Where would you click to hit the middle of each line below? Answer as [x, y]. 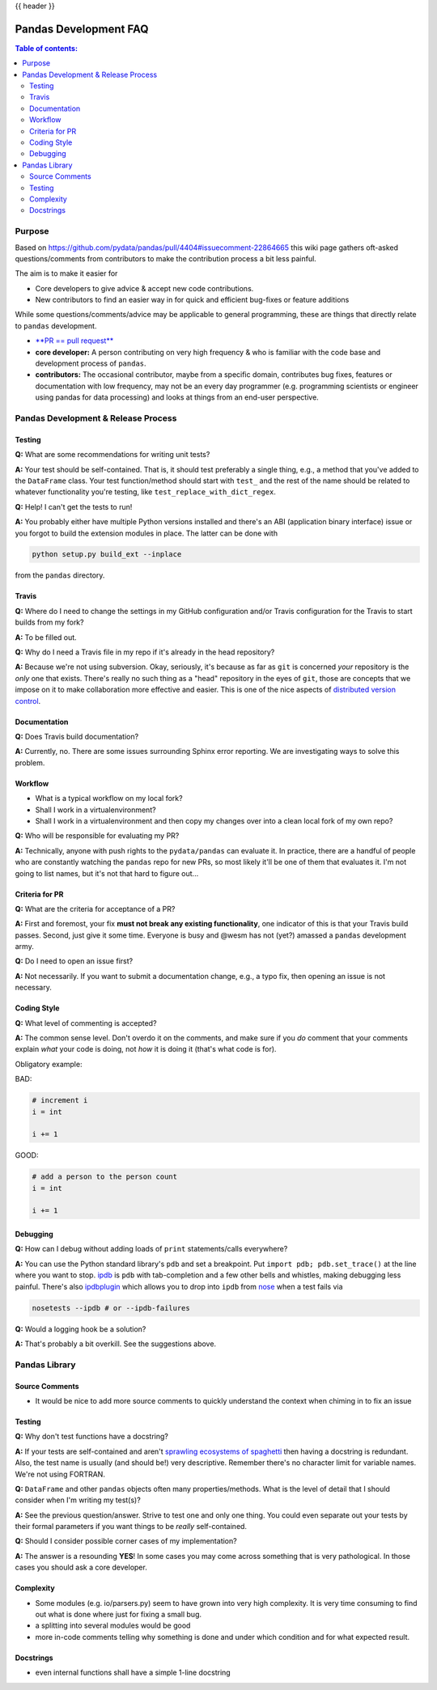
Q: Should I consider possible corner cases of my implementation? [126, 1541]
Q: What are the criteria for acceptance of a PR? [95, 909]
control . [28, 701]
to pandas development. [56, 326]
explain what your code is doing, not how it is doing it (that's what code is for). [146, 1049]
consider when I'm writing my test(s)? [78, 1500]
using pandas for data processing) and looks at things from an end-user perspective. [177, 397]
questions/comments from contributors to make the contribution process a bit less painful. [166, 258]
